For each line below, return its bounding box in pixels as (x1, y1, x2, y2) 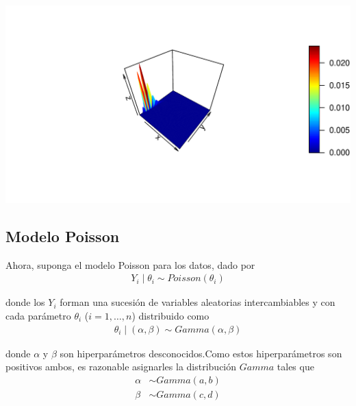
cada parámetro (5, 308, 71, 322)
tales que (277, 359, 314, 374)
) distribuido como (131, 308, 209, 322)
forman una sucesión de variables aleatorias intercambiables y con (60, 295, 335, 309)
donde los (5, 295, 45, 309)
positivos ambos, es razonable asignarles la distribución (5, 359, 237, 374)
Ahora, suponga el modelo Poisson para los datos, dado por (5, 257, 255, 272)
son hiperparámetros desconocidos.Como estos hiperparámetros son (60, 346, 342, 360)
